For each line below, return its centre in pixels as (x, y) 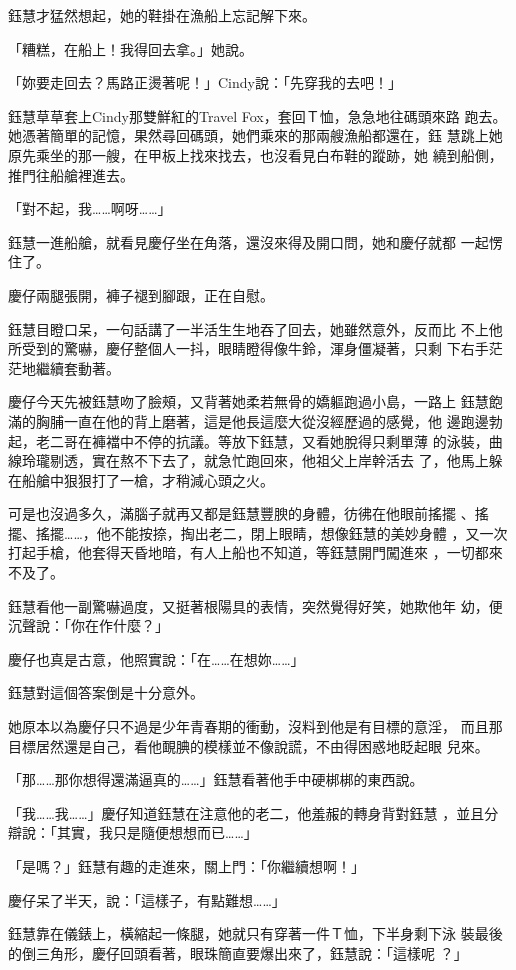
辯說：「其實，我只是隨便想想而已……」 (133, 832)
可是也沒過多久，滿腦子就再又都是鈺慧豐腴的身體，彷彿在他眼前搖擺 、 (241, 513)
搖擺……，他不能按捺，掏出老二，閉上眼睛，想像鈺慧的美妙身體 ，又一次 (271, 532)
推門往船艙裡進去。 (71, 174)
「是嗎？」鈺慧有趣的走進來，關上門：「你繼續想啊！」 (186, 866)
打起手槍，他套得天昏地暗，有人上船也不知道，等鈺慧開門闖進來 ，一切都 (248, 552)
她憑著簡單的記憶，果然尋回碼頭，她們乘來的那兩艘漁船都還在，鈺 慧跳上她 (255, 135)
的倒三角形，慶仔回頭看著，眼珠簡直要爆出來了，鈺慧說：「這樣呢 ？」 (238, 952)
